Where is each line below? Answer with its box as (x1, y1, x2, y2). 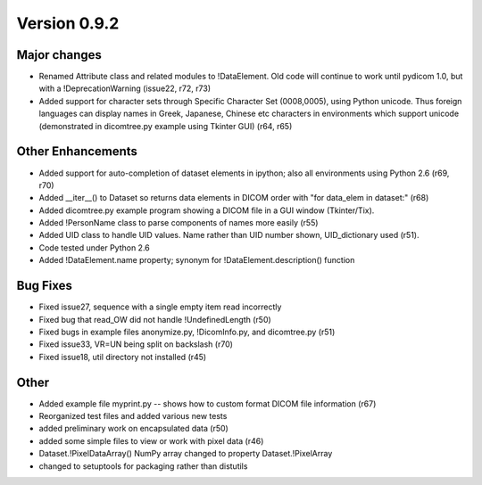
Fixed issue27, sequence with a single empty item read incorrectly (38, 301, 282, 312)
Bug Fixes (16, 278, 73, 293)
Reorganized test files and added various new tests (38, 411, 228, 422)
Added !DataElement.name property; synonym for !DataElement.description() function (38, 255, 355, 266)
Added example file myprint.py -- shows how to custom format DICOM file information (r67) (38, 398, 377, 409)
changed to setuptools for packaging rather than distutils (38, 460, 248, 472)
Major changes (16, 47, 103, 62)
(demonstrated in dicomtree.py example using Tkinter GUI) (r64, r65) (38, 120, 293, 131)
